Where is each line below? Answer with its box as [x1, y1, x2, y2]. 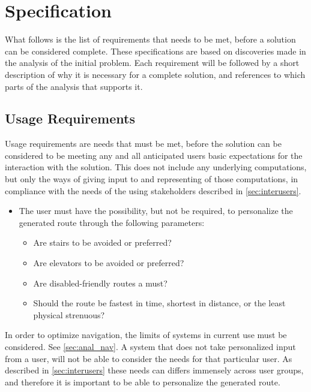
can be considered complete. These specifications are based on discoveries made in [5, 44, 306, 57]
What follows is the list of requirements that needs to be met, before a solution [5, 33, 296, 46]
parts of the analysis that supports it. [5, 80, 143, 92]
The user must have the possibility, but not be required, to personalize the [19, 204, 293, 217]
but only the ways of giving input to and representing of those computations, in [5, 173, 298, 185]
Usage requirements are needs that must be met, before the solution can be [5, 137, 282, 150]
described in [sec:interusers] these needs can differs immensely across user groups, [5, 364, 304, 376]
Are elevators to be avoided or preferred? [33, 257, 184, 269]
